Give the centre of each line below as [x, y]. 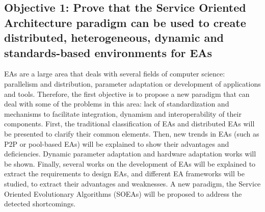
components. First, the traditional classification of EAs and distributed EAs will [129, 124]
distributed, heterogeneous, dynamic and [114, 37]
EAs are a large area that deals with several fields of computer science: [115, 74]
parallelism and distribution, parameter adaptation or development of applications [132, 83]
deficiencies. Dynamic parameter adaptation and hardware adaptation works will [130, 154]
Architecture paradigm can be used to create [125, 22]
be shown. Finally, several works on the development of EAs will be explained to [130, 163]
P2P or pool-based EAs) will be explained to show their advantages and [117, 143]
